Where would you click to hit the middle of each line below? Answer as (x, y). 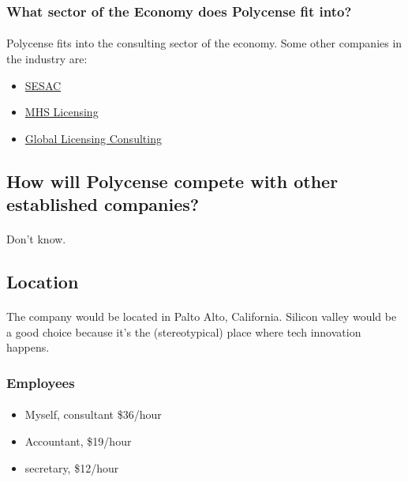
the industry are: (47, 59)
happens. (28, 347)
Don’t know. (36, 239)
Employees (41, 382)
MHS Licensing (62, 112)
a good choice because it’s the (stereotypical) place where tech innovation (184, 331)
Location (43, 282)
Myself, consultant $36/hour (93, 414)
